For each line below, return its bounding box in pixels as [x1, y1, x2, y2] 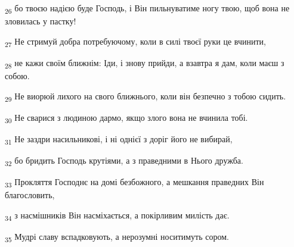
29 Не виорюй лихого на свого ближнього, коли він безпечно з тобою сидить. [5, 89, 286, 104]
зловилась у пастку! [5, 15, 76, 27]
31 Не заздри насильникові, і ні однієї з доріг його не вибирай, [5, 132, 233, 146]
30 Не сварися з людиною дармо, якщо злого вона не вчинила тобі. [5, 111, 248, 125]
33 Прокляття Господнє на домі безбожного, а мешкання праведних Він [5, 176, 264, 189]
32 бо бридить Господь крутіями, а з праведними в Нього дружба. [5, 154, 243, 168]
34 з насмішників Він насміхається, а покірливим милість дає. [5, 208, 230, 223]
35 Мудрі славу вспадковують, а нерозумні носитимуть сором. [5, 230, 229, 244]
